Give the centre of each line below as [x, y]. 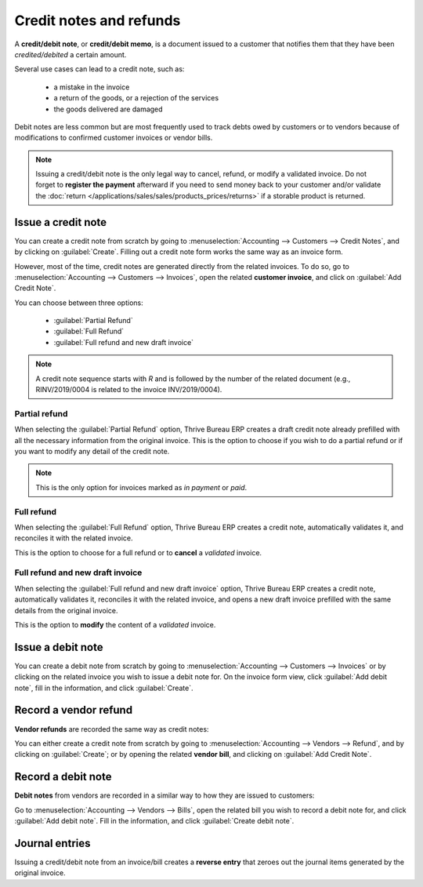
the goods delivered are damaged [108, 109]
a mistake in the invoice [92, 87]
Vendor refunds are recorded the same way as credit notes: [112, 729]
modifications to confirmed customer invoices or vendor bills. [114, 138]
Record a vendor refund [74, 710]
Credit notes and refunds [98, 20]
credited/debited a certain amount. [70, 54]
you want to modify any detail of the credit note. [92, 451]
